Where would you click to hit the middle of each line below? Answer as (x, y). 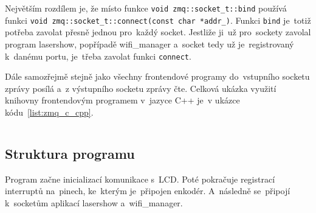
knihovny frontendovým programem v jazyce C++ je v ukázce (122, 100)
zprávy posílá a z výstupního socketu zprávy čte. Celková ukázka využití (141, 88)
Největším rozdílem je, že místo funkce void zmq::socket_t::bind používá (146, 8)
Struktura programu (70, 153)
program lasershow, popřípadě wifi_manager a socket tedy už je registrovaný (149, 44)
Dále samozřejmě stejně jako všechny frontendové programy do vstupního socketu (157, 76)
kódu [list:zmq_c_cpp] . (49, 112)
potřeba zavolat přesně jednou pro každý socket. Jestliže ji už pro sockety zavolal (158, 32)
